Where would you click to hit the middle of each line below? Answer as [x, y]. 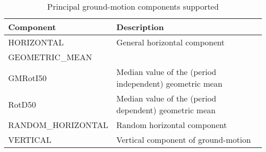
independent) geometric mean [169, 83]
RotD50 [22, 104]
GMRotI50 [28, 78]
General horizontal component [170, 42]
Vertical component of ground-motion [184, 140]
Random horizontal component [172, 125]
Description [140, 27]
